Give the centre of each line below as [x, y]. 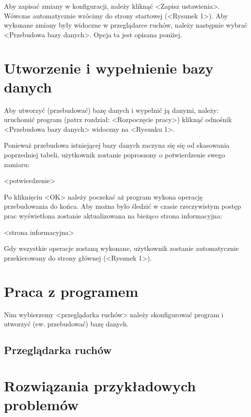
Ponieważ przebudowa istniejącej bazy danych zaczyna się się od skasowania [117, 145]
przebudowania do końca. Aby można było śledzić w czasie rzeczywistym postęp [123, 206]
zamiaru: [17, 164]
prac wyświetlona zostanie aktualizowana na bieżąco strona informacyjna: [113, 216]
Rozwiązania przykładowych [100, 385]
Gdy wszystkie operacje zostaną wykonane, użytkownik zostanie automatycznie [121, 248]
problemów [41, 404]
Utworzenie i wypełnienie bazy [109, 68]
